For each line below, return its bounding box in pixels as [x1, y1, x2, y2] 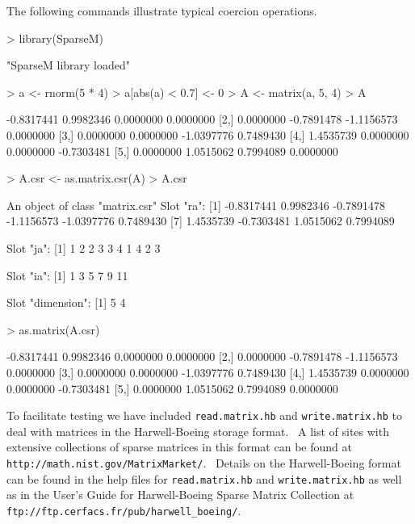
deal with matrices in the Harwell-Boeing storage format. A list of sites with [6, 422, 389, 439]
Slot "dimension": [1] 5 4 [6, 294, 126, 311]
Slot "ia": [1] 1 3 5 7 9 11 [6, 266, 128, 283]
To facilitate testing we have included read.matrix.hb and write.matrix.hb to [6, 407, 403, 424]
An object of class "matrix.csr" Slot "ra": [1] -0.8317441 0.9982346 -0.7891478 [6, 196, 385, 213]
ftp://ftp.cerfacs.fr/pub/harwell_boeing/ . [6, 501, 241, 518]
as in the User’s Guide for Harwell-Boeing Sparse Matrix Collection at [6, 486, 354, 503]
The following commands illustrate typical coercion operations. [6, 2, 317, 19]
